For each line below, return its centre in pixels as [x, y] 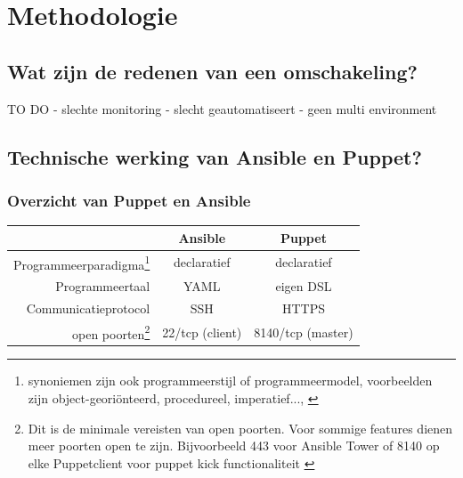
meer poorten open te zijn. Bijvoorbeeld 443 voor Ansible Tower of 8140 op [234, 446]
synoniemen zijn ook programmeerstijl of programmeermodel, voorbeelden [230, 381]
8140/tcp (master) [304, 332]
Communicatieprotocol [88, 308]
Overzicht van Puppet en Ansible [129, 200]
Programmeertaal [103, 286]
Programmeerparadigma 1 [82, 263]
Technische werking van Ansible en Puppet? [215, 156]
